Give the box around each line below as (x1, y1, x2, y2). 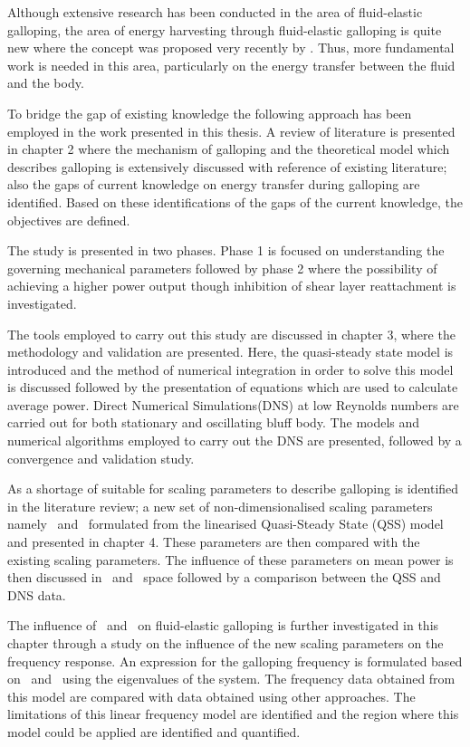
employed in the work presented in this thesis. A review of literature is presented (7, 121, 456, 140)
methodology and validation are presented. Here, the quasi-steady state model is (7, 342, 454, 361)
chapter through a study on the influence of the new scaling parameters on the (7, 634, 444, 652)
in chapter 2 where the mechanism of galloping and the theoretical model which (7, 139, 450, 158)
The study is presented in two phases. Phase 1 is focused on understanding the (7, 241, 445, 260)
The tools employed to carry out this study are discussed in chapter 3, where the (7, 324, 456, 343)
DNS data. (7, 585, 66, 604)
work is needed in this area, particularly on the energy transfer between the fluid (7, 55, 456, 74)
